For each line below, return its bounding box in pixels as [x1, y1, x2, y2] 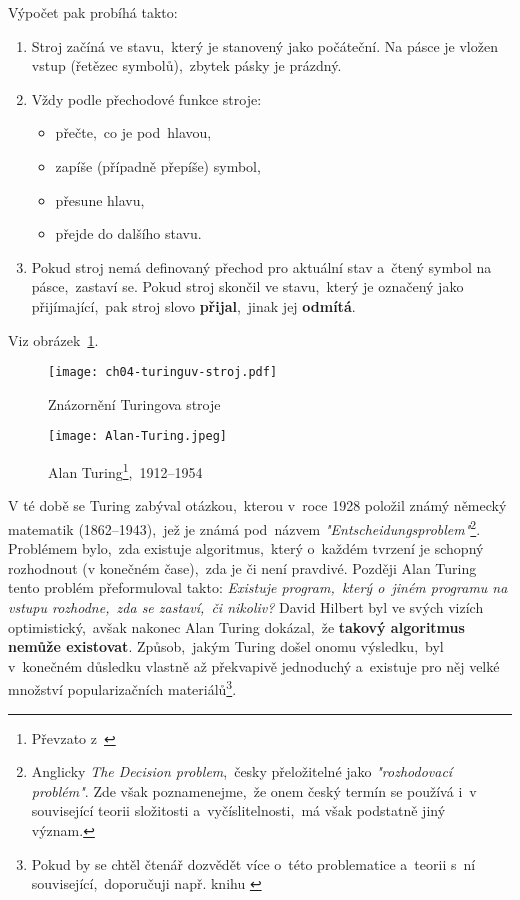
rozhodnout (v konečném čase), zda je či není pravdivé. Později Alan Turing [8, 557, 477, 578]
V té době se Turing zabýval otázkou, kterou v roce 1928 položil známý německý [8, 495, 507, 516]
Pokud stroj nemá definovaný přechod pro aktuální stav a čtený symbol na [31, 256, 492, 277]
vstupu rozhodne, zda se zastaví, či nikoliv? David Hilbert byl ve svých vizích [8, 596, 484, 617]
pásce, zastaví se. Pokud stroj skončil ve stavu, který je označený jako [31, 276, 464, 297]
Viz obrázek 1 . [8, 329, 99, 350]
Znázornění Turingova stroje [48, 393, 221, 414]
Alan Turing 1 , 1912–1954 [48, 459, 203, 482]
